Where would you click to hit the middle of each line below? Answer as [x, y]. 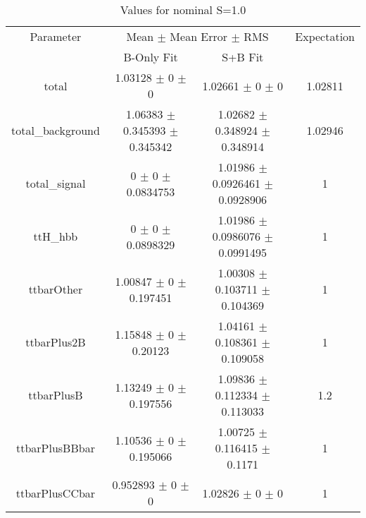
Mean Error [199, 36]
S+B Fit [243, 57]
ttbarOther [56, 289]
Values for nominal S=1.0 [183, 10]
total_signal [56, 183]
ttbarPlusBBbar [55, 448]
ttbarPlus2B [56, 342]
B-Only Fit [151, 57]
